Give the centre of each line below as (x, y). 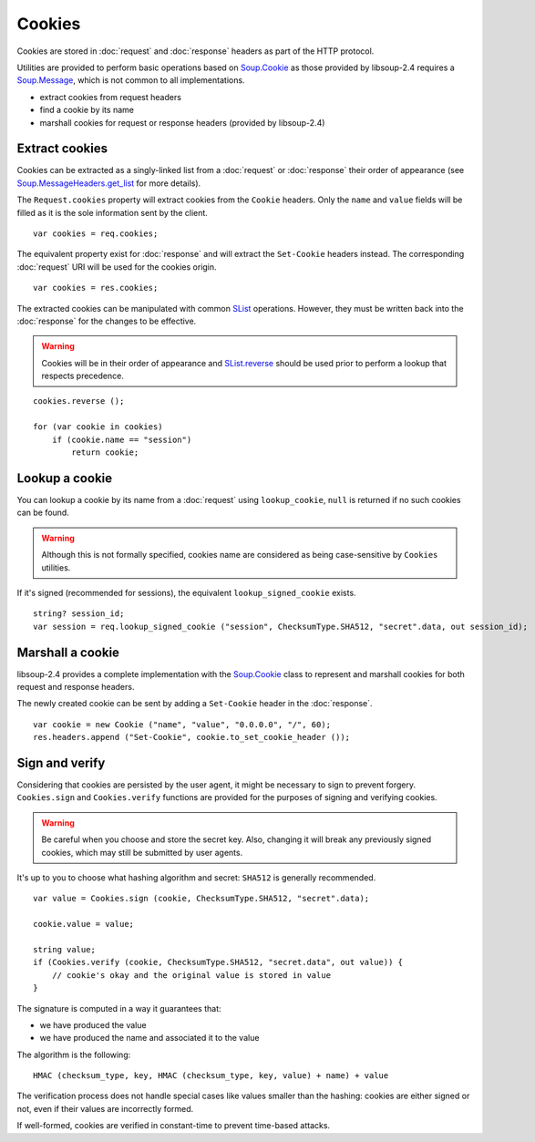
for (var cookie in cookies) (98, 427)
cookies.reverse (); (79, 401)
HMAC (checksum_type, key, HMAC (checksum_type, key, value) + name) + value (211, 1076)
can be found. (43, 513)
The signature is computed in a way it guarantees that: (119, 1008)
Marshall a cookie (68, 652)
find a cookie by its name (87, 110)
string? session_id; (79, 614)
